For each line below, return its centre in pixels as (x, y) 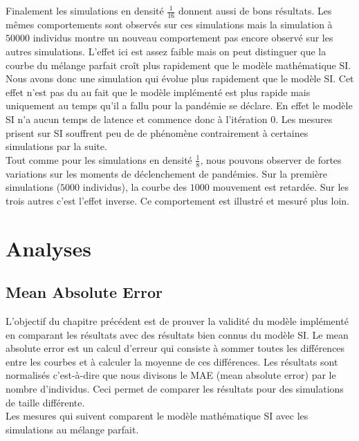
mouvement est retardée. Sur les (281, 187)
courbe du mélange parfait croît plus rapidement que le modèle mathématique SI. (178, 65)
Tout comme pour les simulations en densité (99, 159)
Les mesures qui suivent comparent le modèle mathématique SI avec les (157, 416)
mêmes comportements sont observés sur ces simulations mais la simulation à (169, 24)
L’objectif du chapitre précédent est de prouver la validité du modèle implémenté (177, 320)
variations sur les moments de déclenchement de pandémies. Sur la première (166, 173)
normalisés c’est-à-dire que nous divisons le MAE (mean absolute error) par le (171, 375)
